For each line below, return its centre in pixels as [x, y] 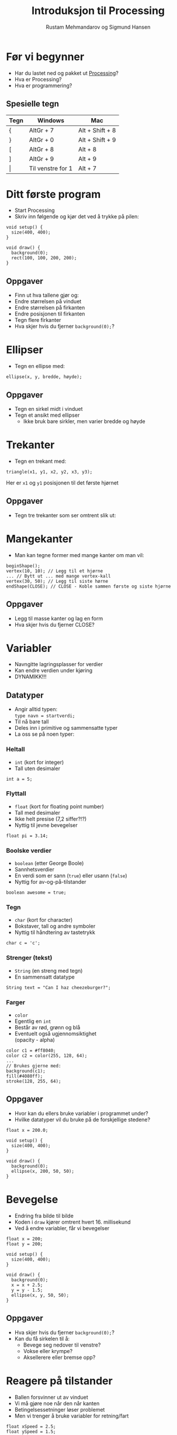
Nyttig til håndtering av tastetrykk [55, 932]
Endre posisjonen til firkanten [50, 314]
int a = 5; [19, 779]
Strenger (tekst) [29, 958]
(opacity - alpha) [35, 1040]
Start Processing [34, 210]
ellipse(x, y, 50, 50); [40, 1295]
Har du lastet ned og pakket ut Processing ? [66, 73]
